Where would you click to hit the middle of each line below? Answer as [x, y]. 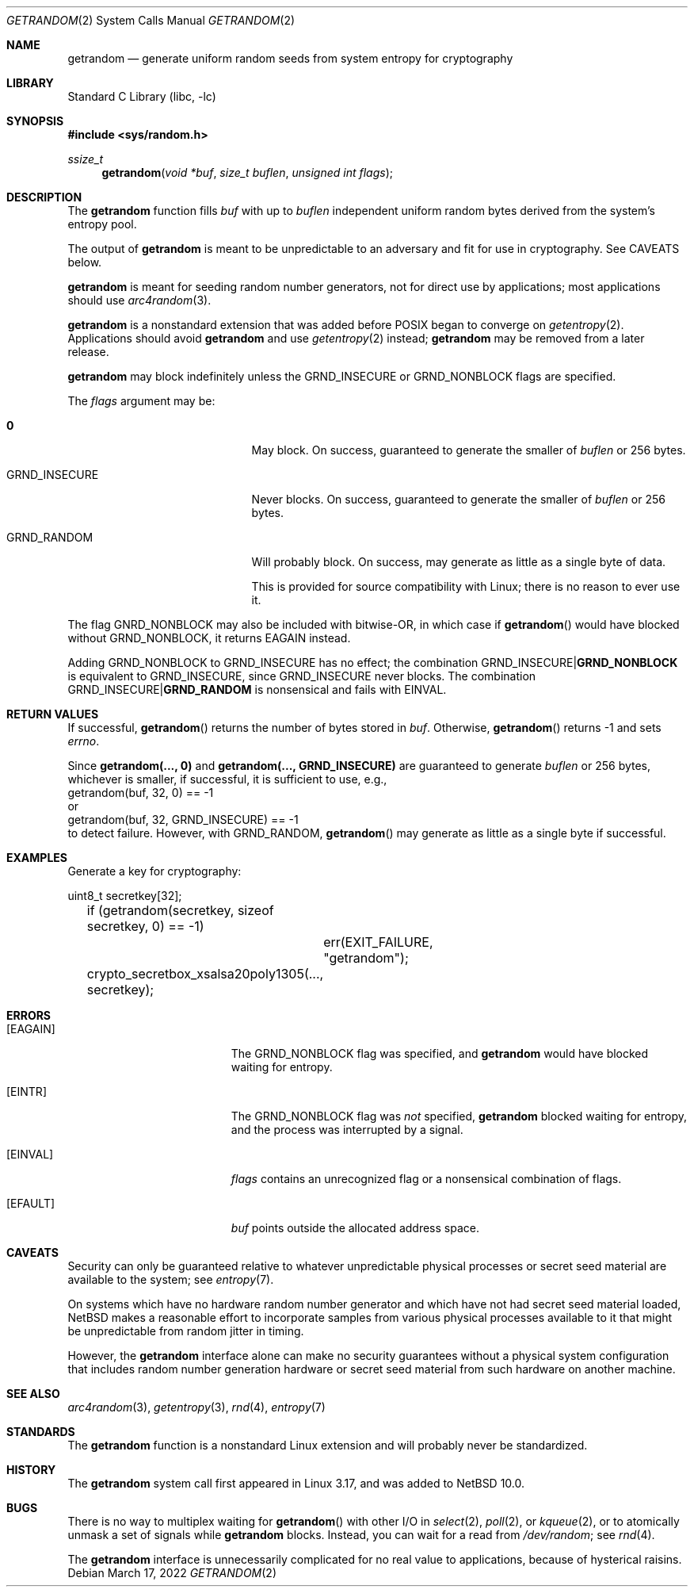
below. [85, 262]
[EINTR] [27, 1091]
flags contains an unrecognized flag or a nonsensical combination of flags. [426, 1179]
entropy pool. [102, 224]
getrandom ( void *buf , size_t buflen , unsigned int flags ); [247, 172]
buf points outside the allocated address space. [355, 1228]
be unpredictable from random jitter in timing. [186, 1331]
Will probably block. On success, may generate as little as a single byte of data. [459, 562]
